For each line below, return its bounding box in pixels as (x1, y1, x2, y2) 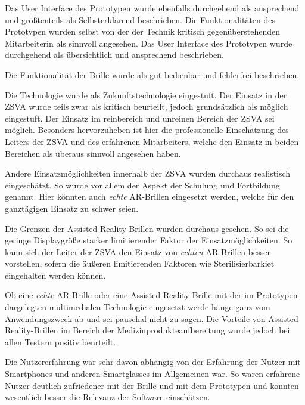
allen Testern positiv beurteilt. (5, 335, 116, 348)
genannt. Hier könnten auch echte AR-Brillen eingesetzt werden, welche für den (5, 190, 294, 203)
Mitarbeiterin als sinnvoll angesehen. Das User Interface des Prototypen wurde (5, 36, 292, 49)
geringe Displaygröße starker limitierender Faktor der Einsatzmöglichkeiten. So (5, 234, 292, 246)
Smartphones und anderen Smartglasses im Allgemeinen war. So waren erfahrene (5, 367, 300, 380)
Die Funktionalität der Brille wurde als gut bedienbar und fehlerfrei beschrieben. (5, 68, 300, 81)
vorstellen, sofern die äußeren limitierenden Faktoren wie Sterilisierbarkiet (5, 257, 275, 270)
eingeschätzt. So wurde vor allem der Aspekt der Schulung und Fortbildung (5, 178, 280, 191)
